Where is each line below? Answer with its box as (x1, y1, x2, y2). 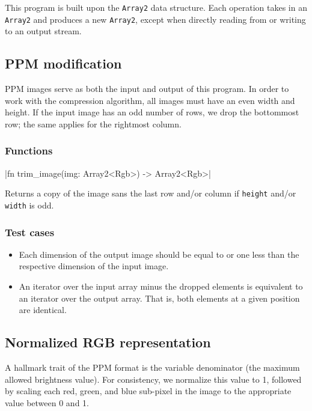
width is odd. (5, 198, 54, 211)
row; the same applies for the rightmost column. (5, 117, 182, 130)
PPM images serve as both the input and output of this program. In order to (5, 82, 289, 95)
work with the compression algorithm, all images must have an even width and (5, 94, 295, 106)
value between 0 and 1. (5, 396, 89, 409)
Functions (5, 143, 53, 158)
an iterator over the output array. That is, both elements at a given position (19, 291, 300, 304)
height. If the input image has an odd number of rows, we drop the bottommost (5, 106, 299, 118)
